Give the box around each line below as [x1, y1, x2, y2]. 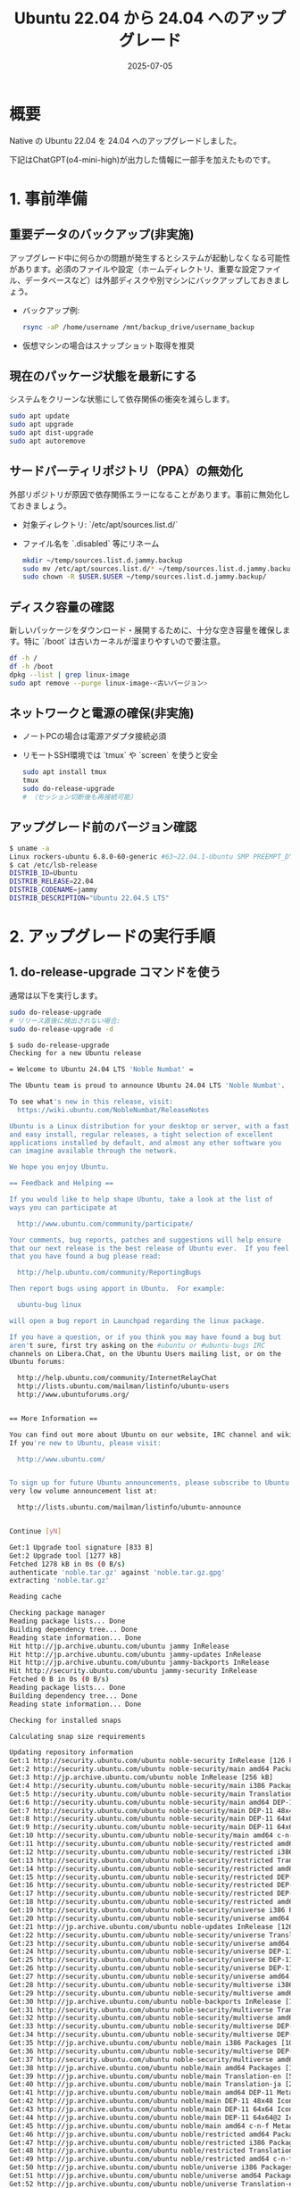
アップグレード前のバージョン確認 [9, 819, 197, 835]
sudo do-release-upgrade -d [9, 1024, 114, 1034]
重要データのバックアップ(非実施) [9, 227, 195, 242]
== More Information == [9, 1414, 98, 1423]
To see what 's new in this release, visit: [9, 1097, 174, 1106]
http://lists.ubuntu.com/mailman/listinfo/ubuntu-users [17, 1382, 229, 1391]
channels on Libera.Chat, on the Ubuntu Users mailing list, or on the [9, 1349, 281, 1358]
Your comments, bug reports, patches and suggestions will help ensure [9, 1235, 281, 1244]
